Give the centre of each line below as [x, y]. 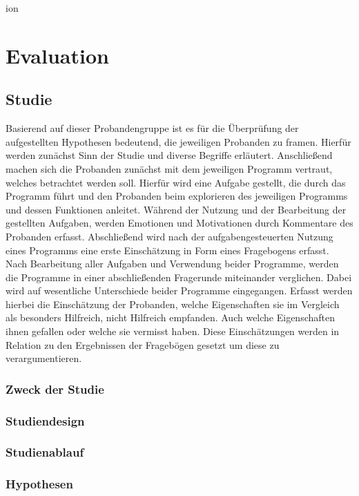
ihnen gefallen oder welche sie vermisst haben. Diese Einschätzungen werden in [173, 331]
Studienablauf [45, 452]
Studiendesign [45, 420]
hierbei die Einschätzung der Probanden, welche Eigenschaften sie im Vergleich [173, 304]
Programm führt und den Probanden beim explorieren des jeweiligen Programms [177, 196]
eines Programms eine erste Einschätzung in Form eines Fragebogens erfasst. [167, 250]
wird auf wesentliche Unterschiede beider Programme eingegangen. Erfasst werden [179, 290]
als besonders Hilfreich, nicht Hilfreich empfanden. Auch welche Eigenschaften [171, 317]
